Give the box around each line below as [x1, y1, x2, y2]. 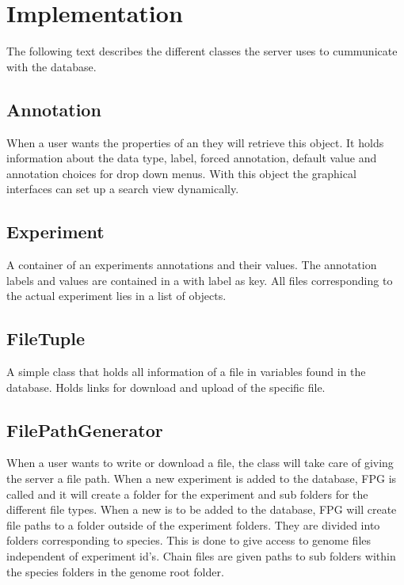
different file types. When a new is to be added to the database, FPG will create [6, 501, 397, 518]
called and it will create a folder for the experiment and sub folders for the [6, 485, 368, 502]
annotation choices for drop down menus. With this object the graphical [6, 165, 356, 181]
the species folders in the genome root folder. [6, 563, 224, 579]
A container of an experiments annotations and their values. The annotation [6, 256, 377, 273]
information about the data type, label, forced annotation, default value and [6, 150, 377, 166]
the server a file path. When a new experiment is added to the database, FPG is [6, 470, 397, 487]
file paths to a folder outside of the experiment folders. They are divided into [6, 516, 380, 533]
